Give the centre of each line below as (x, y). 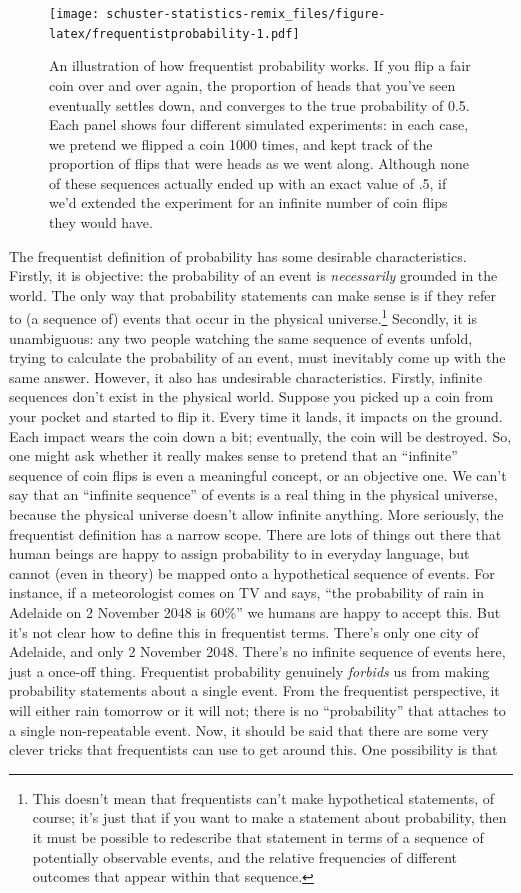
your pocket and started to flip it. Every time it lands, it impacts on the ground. (256, 416)
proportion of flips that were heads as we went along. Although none (259, 163)
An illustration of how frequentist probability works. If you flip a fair (260, 65)
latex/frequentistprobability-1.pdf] (174, 33)
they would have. (101, 222)
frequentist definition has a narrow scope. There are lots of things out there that (255, 533)
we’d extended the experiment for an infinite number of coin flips (248, 202)
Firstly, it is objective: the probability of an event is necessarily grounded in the (253, 275)
